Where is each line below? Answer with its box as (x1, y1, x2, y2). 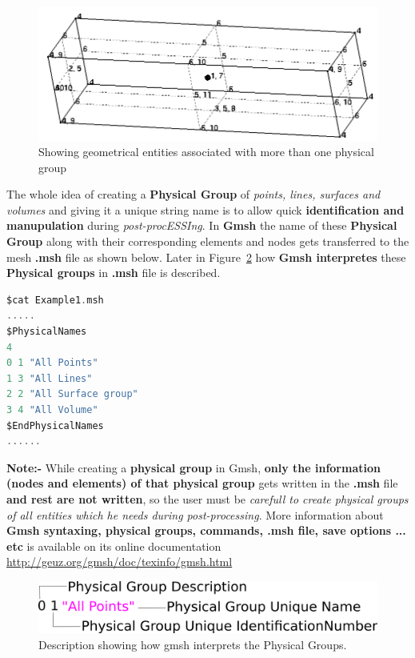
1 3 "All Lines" (6, 372, 93, 384)
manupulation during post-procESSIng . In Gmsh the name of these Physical (6, 217, 397, 234)
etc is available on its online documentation (6, 537, 221, 554)
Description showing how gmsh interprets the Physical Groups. (38, 636, 347, 652)
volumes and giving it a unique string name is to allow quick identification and (6, 201, 405, 218)
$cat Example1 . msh (6, 294, 104, 306)
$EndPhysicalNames (6, 419, 104, 431)
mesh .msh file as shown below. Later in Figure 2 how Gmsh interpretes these (6, 248, 406, 265)
